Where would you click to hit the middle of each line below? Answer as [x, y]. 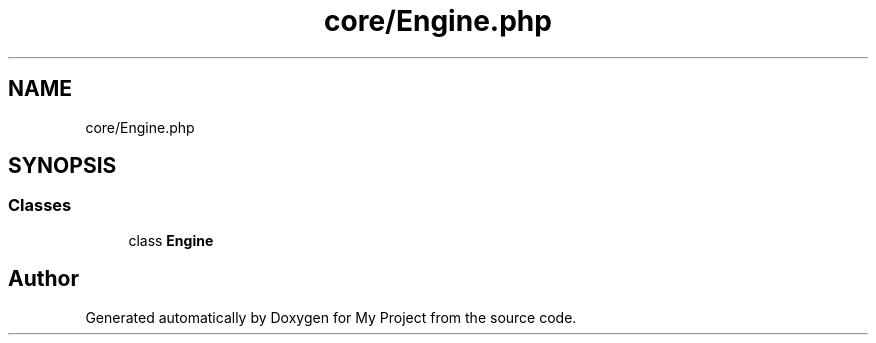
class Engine [171, 240]
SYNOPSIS [62, 166]
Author [43, 279]
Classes [40, 205]
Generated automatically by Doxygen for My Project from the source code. [331, 317]
